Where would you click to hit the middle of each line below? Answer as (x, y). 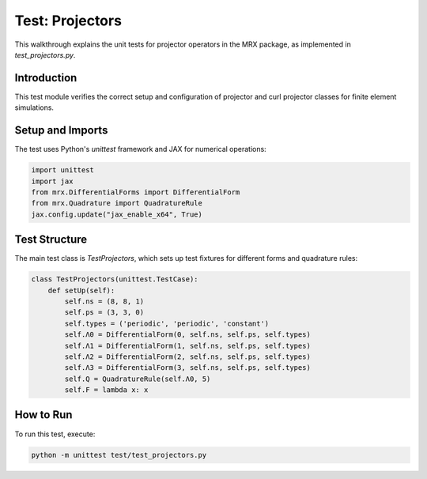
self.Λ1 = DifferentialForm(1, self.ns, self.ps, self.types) (188, 345)
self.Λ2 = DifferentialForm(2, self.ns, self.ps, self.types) (188, 356)
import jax (52, 181)
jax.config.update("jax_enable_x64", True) (117, 214)
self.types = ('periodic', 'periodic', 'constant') (167, 323)
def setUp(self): (81, 290)
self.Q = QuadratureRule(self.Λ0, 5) (138, 379)
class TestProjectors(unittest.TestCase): (115, 279)
